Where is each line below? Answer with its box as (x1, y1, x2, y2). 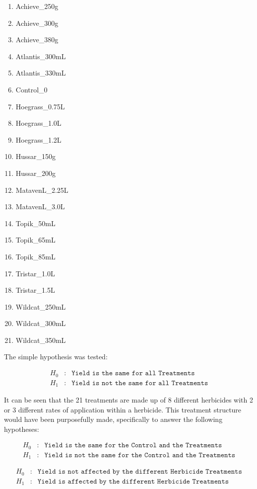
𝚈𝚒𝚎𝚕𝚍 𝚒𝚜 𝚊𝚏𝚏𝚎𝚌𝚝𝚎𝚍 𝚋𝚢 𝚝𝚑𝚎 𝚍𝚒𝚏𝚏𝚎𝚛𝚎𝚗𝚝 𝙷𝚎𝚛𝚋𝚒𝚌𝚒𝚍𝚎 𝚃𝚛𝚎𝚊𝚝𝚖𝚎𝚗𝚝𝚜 (37, 478, 229, 485)
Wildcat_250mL (15, 301, 66, 312)
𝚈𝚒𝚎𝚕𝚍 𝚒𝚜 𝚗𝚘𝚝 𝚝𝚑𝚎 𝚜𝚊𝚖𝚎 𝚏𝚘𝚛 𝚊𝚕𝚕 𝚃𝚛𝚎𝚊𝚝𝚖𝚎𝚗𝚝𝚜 (71, 379, 208, 387)
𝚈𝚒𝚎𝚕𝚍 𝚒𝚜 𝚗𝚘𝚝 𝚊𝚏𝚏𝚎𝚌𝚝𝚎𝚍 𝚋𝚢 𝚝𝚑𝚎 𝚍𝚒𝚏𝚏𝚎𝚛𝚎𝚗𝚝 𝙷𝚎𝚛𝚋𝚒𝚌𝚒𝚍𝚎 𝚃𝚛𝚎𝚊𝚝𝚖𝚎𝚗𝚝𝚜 (37, 468, 242, 476)
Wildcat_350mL (15, 334, 66, 345)
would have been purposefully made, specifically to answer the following (4, 414, 223, 424)
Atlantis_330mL (15, 68, 66, 78)
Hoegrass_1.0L (15, 118, 62, 128)
